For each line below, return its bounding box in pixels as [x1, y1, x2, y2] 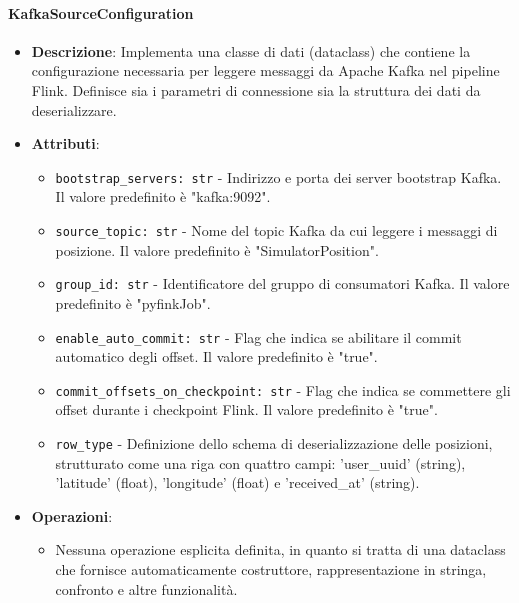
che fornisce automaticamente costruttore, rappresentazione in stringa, [55, 559, 487, 580]
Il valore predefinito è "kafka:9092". [55, 186, 271, 207]
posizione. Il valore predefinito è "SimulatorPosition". [55, 239, 379, 260]
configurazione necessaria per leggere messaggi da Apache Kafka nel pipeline [31, 60, 500, 81]
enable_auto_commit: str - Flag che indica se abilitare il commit [55, 326, 462, 347]
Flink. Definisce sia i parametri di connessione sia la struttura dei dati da [31, 79, 481, 100]
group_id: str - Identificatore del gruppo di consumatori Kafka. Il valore [55, 273, 510, 294]
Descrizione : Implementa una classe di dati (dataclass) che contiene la [31, 40, 471, 61]
